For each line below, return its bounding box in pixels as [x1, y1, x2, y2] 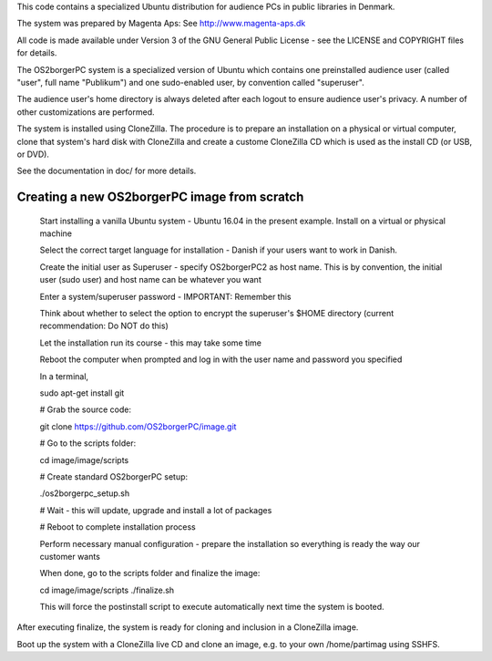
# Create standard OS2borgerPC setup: [39, 470, 189, 482]
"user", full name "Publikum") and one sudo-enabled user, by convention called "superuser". [16, 77, 364, 88]
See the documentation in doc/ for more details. [16, 165, 197, 177]
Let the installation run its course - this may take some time [39, 337, 261, 348]
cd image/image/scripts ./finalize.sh [39, 584, 175, 595]
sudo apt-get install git [39, 387, 125, 398]
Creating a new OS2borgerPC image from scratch [16, 190, 304, 205]
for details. [16, 47, 57, 58]
